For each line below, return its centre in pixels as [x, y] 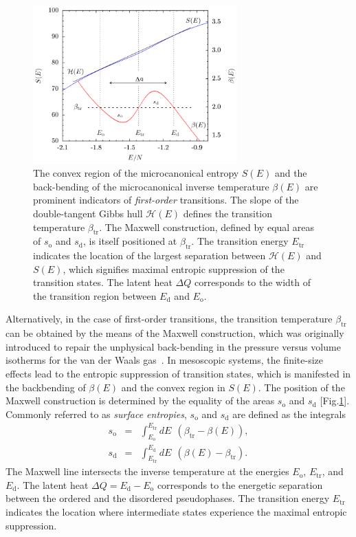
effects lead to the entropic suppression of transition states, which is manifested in [178, 374]
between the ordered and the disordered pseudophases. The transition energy [168, 498]
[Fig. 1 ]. [335, 401]
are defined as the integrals [289, 414]
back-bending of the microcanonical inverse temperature [151, 186]
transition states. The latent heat [103, 282]
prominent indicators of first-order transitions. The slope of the [166, 200]
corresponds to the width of [252, 282]
